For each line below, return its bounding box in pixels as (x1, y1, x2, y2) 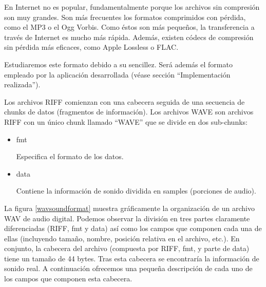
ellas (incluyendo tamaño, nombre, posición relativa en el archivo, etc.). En (4, 233, 240, 243)
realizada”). (4, 79, 41, 90)
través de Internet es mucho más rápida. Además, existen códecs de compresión (4, 31, 254, 42)
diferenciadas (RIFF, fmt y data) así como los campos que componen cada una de (4, 223, 262, 234)
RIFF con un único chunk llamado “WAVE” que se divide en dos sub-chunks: (4, 116, 248, 127)
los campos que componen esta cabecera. (4, 273, 132, 284)
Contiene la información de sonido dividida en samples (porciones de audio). (16, 185, 256, 196)
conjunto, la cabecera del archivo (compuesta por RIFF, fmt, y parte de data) (4, 243, 250, 254)
